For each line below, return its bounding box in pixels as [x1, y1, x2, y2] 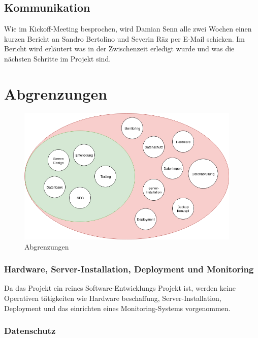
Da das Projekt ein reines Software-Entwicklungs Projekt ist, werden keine [4, 283, 236, 293]
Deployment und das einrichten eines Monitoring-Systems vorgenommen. [4, 302, 231, 313]
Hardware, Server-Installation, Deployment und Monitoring [4, 263, 254, 275]
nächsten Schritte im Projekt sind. [4, 53, 111, 64]
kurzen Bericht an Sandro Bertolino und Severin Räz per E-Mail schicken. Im [4, 33, 245, 44]
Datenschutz [4, 324, 56, 337]
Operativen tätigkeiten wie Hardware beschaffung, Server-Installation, [4, 293, 221, 303]
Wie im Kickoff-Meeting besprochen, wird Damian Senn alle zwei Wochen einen [4, 23, 252, 34]
